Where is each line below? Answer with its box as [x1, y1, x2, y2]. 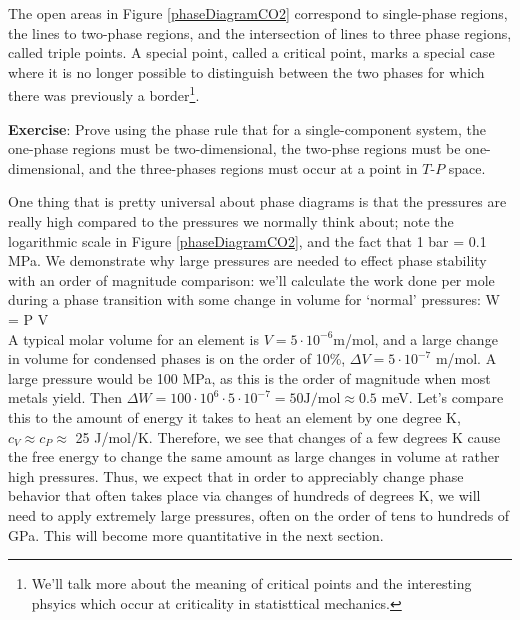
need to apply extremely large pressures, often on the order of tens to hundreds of [8, 504, 510, 525]
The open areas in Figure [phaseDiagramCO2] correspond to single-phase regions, [8, 3, 508, 23]
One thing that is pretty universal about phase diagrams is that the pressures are [8, 191, 507, 212]
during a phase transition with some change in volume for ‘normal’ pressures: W [8, 289, 500, 310]
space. [448, 157, 486, 178]
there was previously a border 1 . [8, 82, 200, 106]
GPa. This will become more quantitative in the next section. [8, 524, 384, 545]
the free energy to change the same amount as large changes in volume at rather [8, 446, 500, 467]
